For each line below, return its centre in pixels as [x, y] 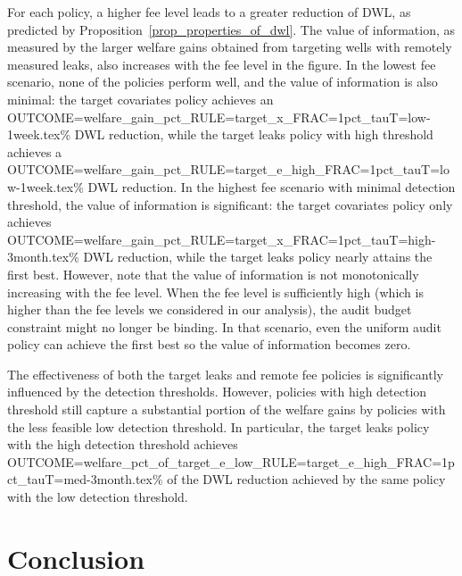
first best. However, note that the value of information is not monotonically [213, 274]
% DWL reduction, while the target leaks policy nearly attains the [251, 257]
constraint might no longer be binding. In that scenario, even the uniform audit [224, 326]
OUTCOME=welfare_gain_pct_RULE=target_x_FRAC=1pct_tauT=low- [219, 117]
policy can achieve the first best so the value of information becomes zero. [209, 344]
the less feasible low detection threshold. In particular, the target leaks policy [219, 426]
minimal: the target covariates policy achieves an [140, 99]
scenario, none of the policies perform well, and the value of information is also [223, 82]
